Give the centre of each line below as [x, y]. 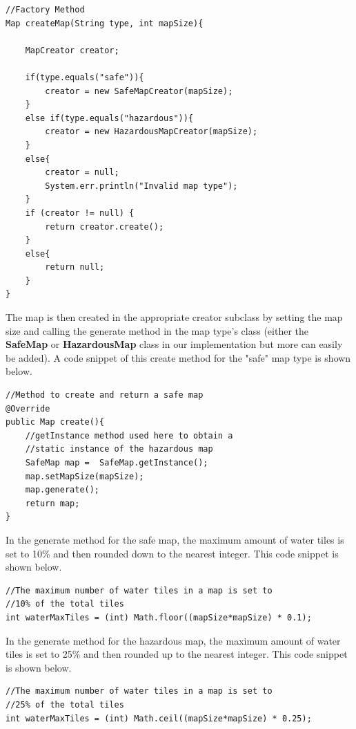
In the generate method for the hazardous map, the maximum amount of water [173, 640]
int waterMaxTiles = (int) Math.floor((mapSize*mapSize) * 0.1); [159, 617]
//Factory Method [45, 10]
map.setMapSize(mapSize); [85, 476]
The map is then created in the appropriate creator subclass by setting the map [174, 317]
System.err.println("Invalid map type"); [141, 186]
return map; [52, 503]
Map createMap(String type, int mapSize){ [105, 23]
